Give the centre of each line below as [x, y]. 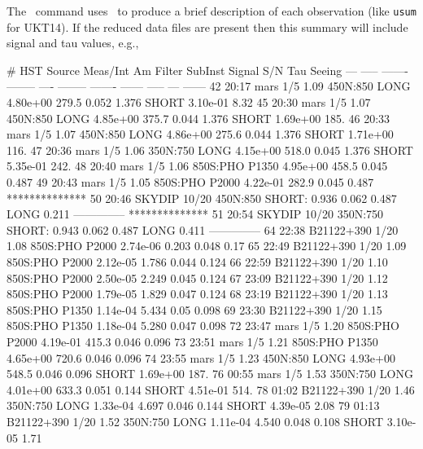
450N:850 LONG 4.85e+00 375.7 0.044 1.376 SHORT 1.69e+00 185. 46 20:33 [198, 118]
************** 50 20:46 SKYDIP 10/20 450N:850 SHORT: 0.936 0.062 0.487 [202, 198]
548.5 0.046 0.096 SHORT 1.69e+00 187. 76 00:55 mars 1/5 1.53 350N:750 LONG [210, 374]
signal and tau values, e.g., [73, 43]
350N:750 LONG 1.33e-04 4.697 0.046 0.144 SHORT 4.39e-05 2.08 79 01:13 [193, 405]
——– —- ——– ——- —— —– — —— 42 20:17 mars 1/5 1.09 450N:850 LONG [209, 86]
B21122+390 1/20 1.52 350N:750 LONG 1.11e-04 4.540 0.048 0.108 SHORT [195, 421]
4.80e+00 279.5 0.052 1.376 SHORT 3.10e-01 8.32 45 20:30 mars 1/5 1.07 [189, 102]
